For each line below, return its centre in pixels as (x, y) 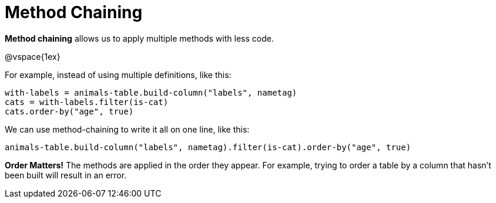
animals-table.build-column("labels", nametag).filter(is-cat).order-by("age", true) (208, 147)
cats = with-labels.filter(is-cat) (87, 102)
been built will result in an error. (66, 175)
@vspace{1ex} (33, 56)
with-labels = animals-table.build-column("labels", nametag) (151, 92)
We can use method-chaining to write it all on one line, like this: (127, 129)
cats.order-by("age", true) (69, 111)
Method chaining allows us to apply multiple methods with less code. (139, 38)
